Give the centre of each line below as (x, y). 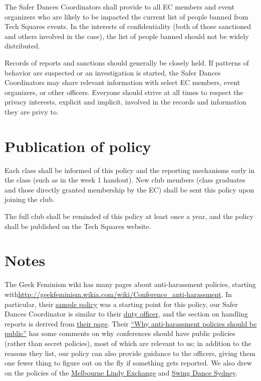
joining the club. (30, 199)
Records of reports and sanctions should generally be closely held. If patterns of (127, 62)
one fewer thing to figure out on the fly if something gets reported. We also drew (128, 363)
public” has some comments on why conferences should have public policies (120, 333)
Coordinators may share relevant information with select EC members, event (122, 82)
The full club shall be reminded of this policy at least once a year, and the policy (129, 216)
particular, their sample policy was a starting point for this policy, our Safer (121, 304)
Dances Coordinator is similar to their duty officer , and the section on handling (126, 314)
